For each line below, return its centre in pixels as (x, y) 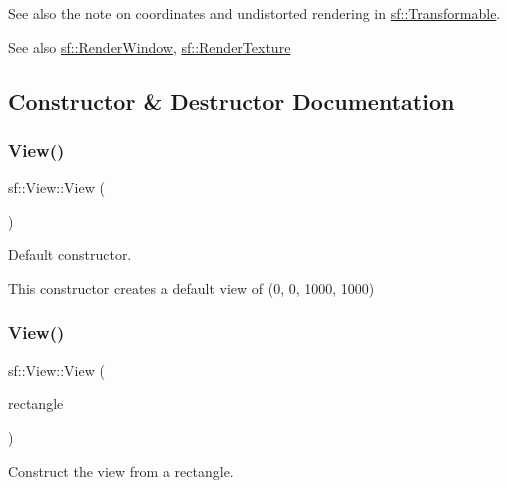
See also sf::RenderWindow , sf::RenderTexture (149, 46)
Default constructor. (70, 254)
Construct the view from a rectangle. (121, 470)
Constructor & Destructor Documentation (231, 100)
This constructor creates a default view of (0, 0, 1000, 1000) (191, 287)
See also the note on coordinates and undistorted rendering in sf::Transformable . (254, 13)
